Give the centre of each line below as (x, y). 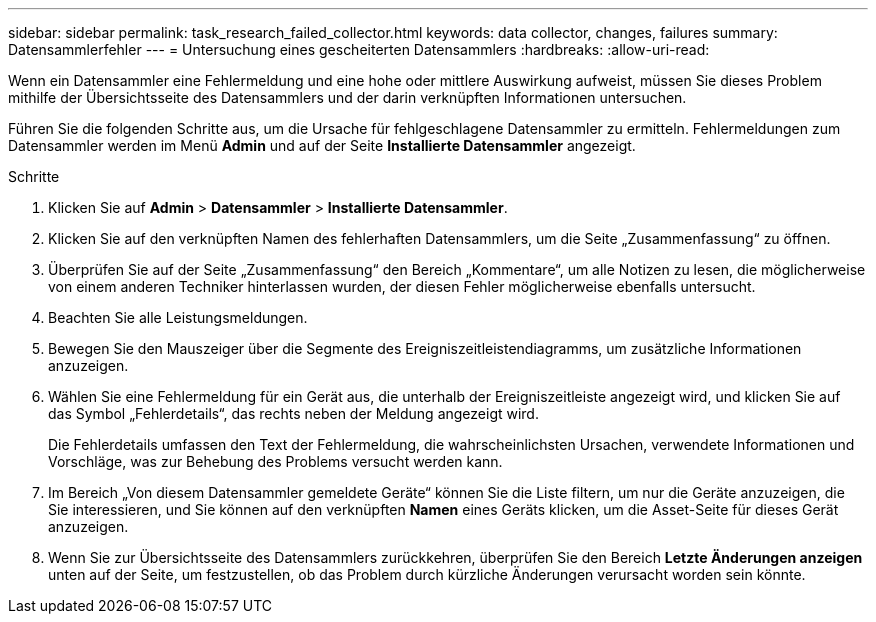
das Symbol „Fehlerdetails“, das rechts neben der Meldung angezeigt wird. (293, 413)
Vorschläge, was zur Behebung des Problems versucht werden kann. (275, 461)
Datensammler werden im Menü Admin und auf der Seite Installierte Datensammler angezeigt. (322, 145)
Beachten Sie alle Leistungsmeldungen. (178, 317)
